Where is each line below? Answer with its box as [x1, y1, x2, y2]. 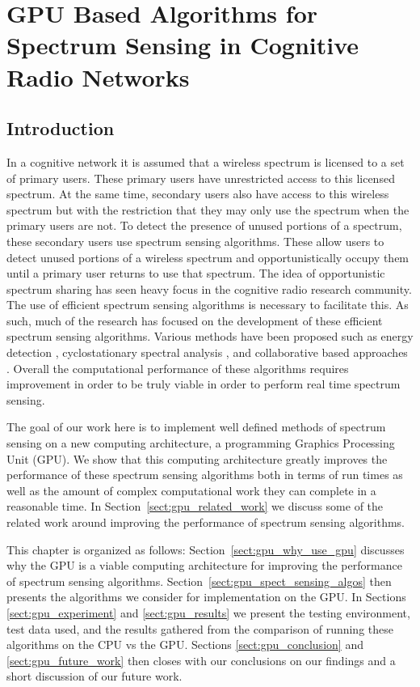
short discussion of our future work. [6, 668, 183, 685]
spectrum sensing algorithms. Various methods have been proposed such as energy [6, 328, 414, 345]
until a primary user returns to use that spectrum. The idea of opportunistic [6, 265, 385, 282]
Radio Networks [6, 60, 190, 93]
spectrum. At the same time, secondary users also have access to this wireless [6, 185, 389, 202]
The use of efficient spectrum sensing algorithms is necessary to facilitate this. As [6, 296, 409, 313]
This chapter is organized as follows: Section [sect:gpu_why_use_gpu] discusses [6, 541, 405, 558]
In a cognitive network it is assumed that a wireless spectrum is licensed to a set [6, 153, 405, 170]
